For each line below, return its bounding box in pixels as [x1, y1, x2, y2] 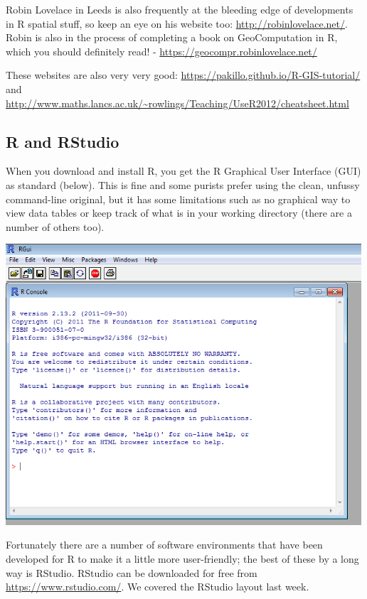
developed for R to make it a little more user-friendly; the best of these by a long [6, 551, 359, 566]
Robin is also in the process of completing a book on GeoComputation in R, [6, 30, 338, 45]
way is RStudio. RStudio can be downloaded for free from [6, 565, 257, 580]
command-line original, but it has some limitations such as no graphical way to [6, 191, 351, 206]
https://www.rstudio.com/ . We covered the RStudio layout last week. [6, 579, 309, 594]
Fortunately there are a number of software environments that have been [6, 537, 323, 552]
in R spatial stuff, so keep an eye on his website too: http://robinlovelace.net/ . [6, 16, 348, 31]
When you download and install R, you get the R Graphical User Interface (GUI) [6, 163, 361, 178]
